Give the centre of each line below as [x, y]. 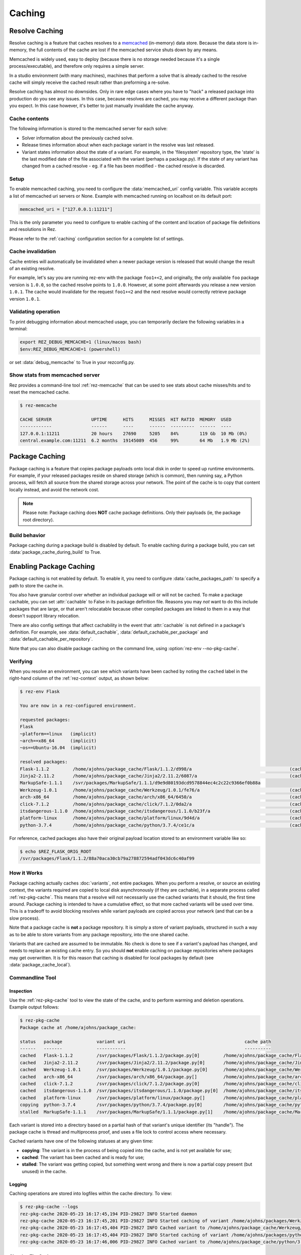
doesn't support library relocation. [45, 616]
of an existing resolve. [32, 269]
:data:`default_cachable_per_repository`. [51, 639]
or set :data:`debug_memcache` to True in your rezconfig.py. [72, 362]
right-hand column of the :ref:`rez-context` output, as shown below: [79, 678]
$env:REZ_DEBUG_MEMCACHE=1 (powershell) [70, 349]
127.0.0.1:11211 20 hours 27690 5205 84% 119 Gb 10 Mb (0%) [134, 433]
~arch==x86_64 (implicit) [58, 741]
